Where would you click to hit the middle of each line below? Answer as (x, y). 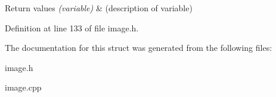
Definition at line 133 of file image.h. (72, 28)
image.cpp (23, 87)
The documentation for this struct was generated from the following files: (139, 48)
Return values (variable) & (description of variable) (99, 8)
